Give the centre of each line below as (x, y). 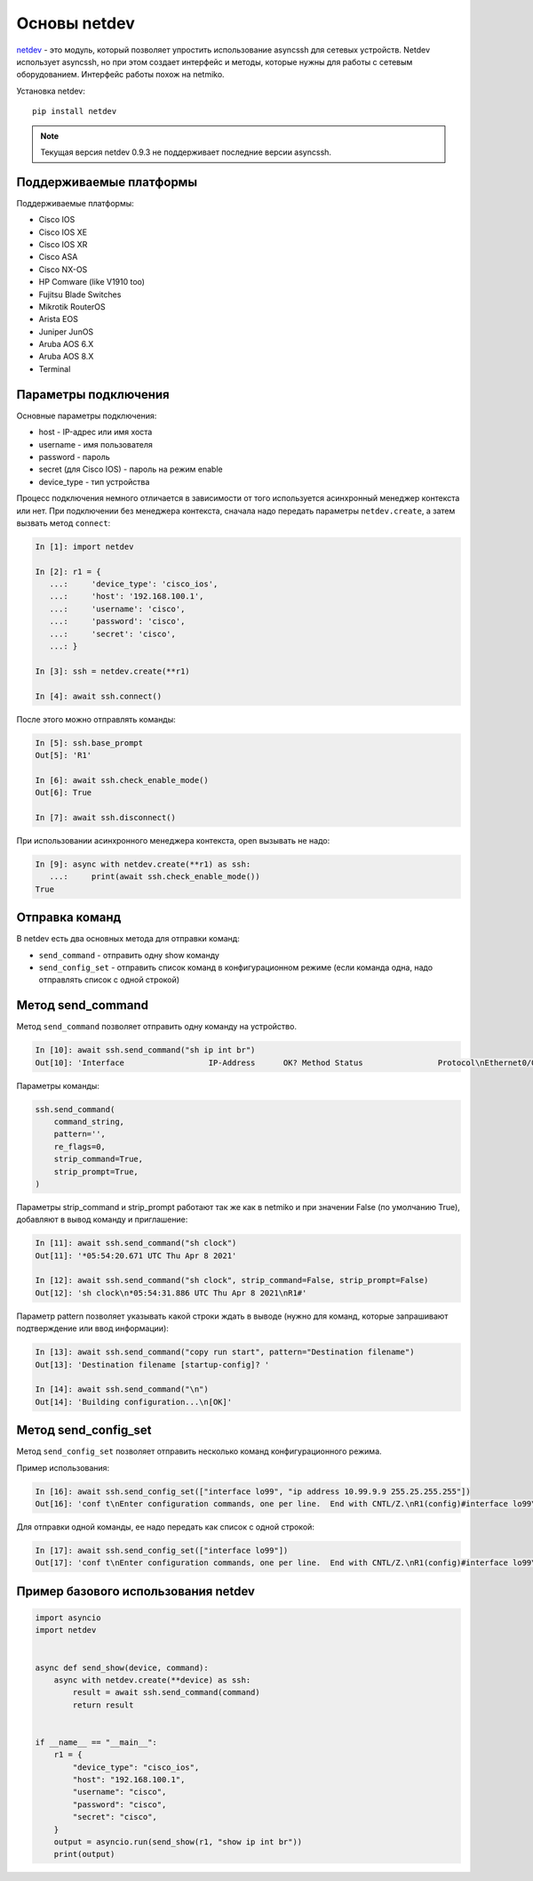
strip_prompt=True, (96, 1171)
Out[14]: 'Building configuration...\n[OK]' (134, 1402)
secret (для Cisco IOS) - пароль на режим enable (131, 469)
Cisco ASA (58, 257)
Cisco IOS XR (63, 244)
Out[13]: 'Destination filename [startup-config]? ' (152, 1364)
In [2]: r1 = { (68, 571)
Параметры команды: (58, 1086)
